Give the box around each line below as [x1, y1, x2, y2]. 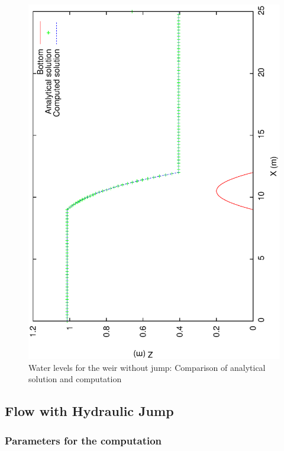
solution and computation [28, 373, 122, 385]
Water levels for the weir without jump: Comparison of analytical [28, 361, 266, 373]
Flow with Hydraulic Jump [5, 402, 174, 420]
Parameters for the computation [5, 433, 162, 447]
